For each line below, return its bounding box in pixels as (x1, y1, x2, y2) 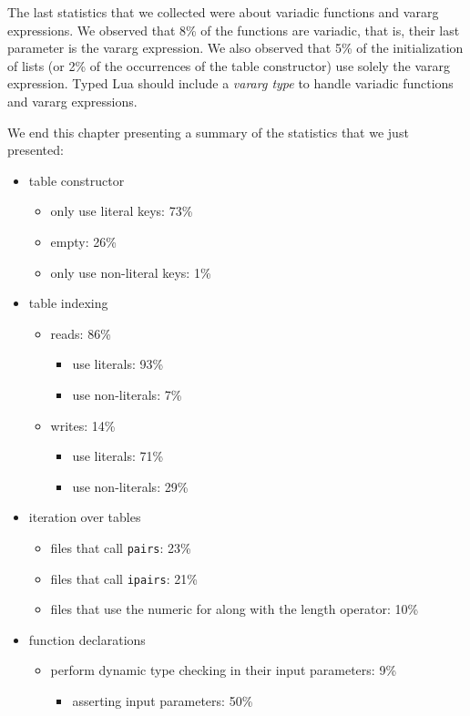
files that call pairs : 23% (50, 537, 191, 557)
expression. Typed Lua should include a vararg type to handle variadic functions (7, 74, 454, 93)
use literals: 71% (72, 446, 164, 465)
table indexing (28, 293, 108, 312)
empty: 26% (50, 231, 117, 251)
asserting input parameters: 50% (72, 690, 253, 710)
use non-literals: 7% (72, 384, 182, 404)
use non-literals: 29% (72, 476, 189, 496)
